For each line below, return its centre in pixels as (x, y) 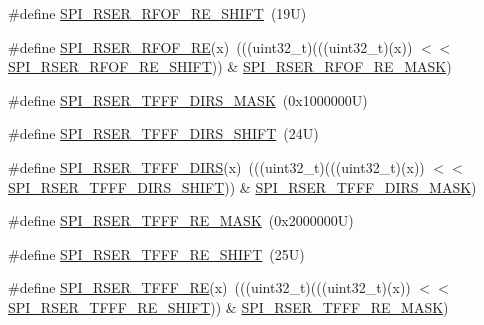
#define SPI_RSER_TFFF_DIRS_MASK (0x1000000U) (188, 99)
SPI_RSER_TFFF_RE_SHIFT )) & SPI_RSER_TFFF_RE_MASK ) (228, 306)
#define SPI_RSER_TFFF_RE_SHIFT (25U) (156, 253)
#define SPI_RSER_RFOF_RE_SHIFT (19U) (157, 13)
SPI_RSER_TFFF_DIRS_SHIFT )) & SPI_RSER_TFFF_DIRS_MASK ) (242, 186)
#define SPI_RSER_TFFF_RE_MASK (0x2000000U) (181, 220)
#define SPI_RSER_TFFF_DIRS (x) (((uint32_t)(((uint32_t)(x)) (216, 166)
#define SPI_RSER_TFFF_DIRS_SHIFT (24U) (163, 133)
